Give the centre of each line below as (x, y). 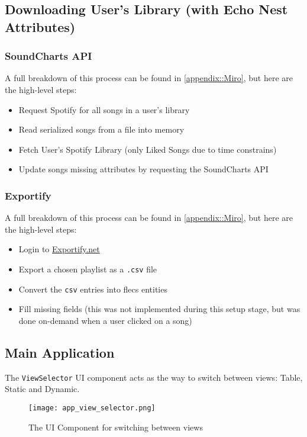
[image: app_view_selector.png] (92, 408)
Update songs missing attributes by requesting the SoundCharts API (143, 169)
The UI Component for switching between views (116, 427)
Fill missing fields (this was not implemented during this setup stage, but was (159, 309)
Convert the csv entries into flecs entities (93, 289)
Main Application (60, 352)
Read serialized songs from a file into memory (101, 129)
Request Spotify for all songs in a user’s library (104, 109)
